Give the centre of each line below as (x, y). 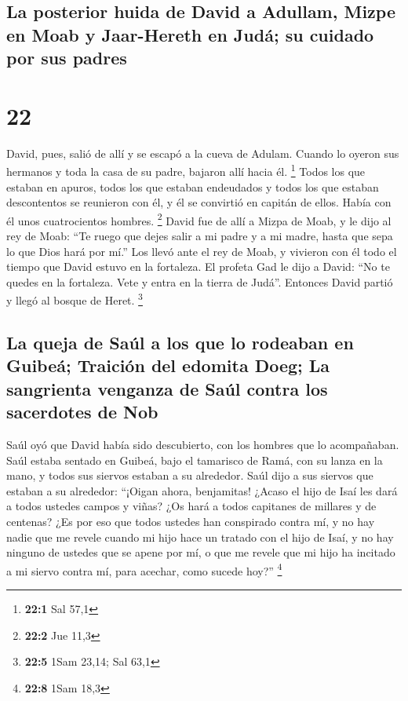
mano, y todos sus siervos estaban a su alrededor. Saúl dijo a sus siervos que (190, 475)
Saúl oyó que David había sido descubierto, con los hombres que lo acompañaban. (203, 444)
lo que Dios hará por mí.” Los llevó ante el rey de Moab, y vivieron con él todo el (202, 251)
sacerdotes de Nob (82, 412)
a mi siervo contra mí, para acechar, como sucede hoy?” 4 (144, 569)
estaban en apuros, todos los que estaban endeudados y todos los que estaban (193, 186)
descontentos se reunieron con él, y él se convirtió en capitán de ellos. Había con (199, 202)
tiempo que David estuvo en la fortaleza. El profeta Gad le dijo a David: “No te (198, 267)
